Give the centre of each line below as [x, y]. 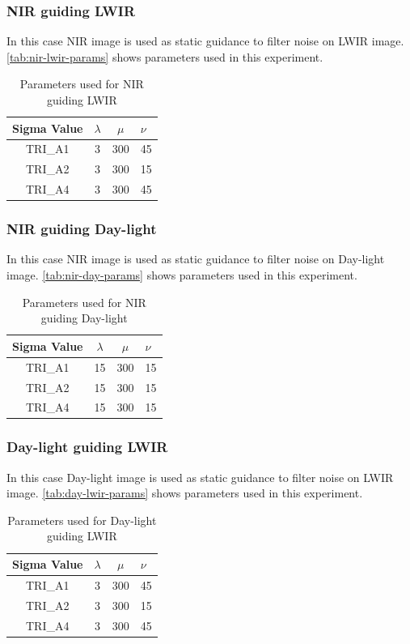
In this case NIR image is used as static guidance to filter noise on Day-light [196, 259]
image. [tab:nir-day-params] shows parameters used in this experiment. [182, 275]
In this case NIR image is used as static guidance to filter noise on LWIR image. [205, 41]
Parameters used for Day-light [82, 520]
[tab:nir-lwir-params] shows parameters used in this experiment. [165, 56]
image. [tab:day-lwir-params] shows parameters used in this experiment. [185, 493]
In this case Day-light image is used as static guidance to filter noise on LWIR [200, 477]
